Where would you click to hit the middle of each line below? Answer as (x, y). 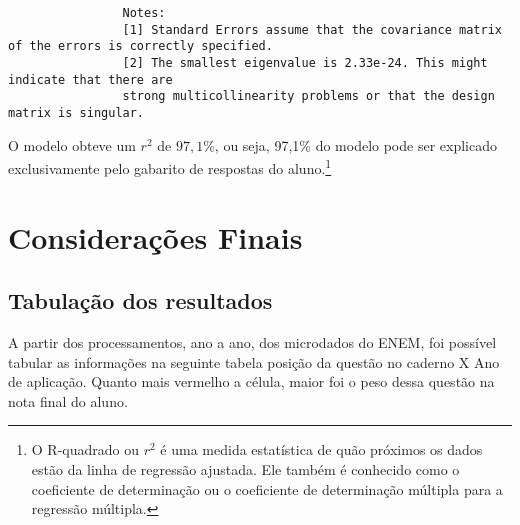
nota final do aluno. (68, 400)
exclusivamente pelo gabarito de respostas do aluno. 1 (170, 166)
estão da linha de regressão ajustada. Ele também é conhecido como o (245, 468)
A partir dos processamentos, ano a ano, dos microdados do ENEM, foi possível (252, 342)
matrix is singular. (76, 112)
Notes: (144, 13)
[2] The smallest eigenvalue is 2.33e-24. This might (305, 62)
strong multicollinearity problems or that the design (308, 96)
